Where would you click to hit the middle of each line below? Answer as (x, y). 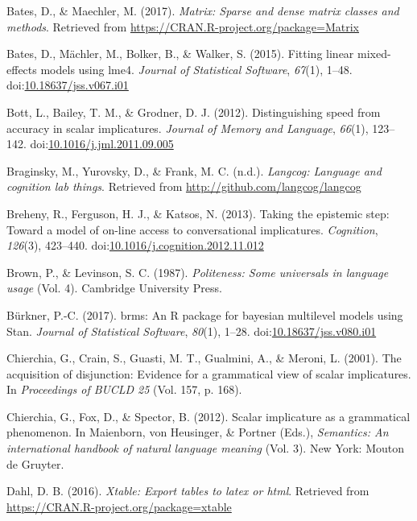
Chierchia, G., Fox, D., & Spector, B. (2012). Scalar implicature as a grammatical (208, 416)
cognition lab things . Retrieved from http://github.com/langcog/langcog (184, 186)
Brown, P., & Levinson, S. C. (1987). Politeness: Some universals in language (198, 272)
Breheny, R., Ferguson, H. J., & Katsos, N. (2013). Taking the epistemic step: (198, 213)
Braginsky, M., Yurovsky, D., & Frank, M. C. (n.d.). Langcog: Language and (194, 170)
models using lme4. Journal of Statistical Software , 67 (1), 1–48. (196, 69)
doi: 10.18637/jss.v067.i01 (68, 85)
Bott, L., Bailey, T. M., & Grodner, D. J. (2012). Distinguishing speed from (194, 112)
